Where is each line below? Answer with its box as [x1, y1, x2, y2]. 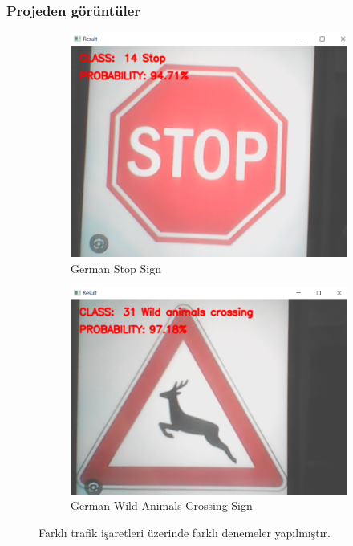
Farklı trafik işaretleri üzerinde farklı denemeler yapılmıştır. [39, 524, 331, 540]
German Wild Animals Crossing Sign [71, 497, 253, 514]
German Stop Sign [71, 259, 161, 276]
